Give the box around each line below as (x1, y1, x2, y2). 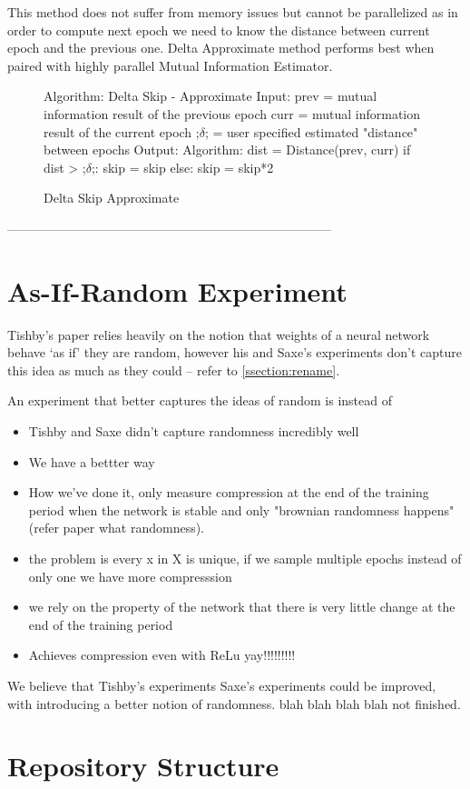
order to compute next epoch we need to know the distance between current (7, 20, 430, 39)
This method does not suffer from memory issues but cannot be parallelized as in (7, 3, 458, 21)
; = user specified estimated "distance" (204, 122, 418, 141)
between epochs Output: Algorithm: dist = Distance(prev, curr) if (44, 140, 411, 159)
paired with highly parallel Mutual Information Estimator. (7, 55, 333, 75)
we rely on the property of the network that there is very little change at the (28, 597, 455, 616)
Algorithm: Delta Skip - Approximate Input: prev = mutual (44, 86, 377, 105)
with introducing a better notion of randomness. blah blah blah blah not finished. (7, 694, 461, 713)
